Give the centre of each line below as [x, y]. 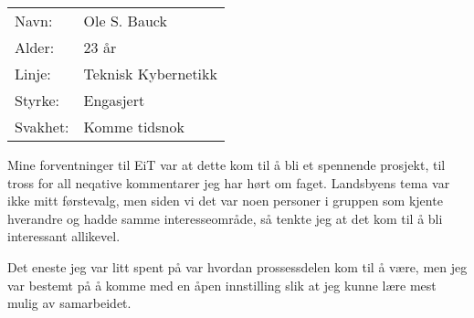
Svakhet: [42, 127]
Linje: [33, 74]
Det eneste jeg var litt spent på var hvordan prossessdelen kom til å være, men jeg [237, 266]
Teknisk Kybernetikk [150, 74]
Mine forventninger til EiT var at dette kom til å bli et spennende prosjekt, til [226, 164]
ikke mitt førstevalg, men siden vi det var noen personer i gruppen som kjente [225, 201]
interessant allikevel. [64, 236]
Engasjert [114, 100]
